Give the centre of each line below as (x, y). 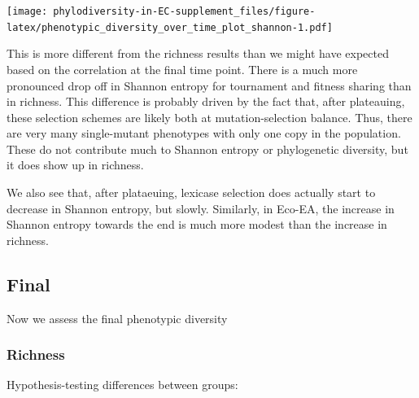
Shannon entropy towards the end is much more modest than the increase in (197, 224)
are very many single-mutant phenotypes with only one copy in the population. (204, 133)
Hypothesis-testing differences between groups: (122, 385)
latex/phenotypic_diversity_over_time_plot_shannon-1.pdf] (170, 27)
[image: (27, 11)
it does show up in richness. (75, 165)
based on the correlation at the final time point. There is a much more (182, 69)
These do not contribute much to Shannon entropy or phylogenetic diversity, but (207, 149)
